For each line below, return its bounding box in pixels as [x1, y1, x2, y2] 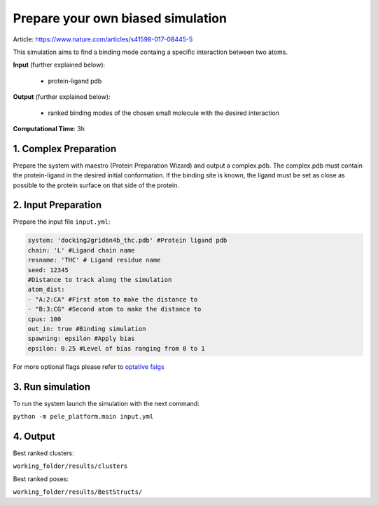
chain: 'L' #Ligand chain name [27, 246, 136, 254]
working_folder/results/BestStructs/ [13, 488, 143, 496]
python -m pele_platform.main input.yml [13, 412, 154, 421]
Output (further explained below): [13, 93, 111, 101]
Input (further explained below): [13, 60, 106, 69]
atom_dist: [27, 285, 65, 294]
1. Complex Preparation [13, 142, 117, 154]
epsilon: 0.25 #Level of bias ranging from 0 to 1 [27, 344, 206, 352]
